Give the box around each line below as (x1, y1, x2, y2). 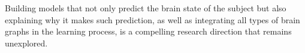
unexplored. (5, 36, 48, 49)
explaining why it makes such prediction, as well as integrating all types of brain (5, 13, 300, 26)
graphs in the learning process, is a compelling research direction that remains (5, 25, 292, 38)
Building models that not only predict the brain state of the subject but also (5, 2, 286, 14)
